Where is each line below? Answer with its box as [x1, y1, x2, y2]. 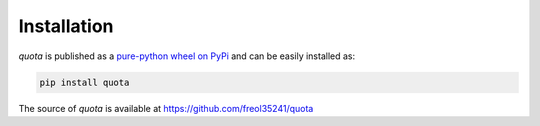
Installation [18, 15, 114, 37]
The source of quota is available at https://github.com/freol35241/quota [18, 102, 314, 114]
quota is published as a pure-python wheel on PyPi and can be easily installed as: [18, 50, 356, 62]
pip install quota [39, 76, 130, 88]
